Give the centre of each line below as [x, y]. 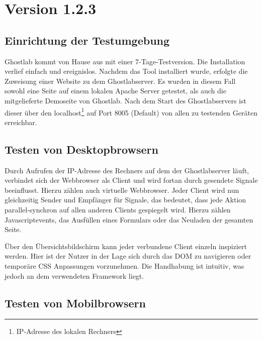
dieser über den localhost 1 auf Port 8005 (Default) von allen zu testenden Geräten [131, 111]
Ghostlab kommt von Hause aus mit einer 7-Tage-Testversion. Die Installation [125, 61]
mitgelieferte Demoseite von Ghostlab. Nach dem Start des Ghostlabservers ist [125, 100]
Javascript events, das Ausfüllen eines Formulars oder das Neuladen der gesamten [129, 219]
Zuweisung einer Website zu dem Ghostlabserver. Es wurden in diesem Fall [120, 81]
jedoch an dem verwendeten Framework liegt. [74, 275]
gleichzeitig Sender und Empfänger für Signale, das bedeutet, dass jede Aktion [125, 200]
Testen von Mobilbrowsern [75, 303]
